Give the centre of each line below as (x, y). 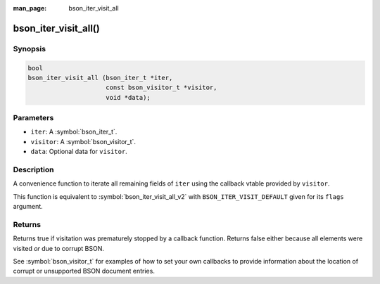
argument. (28, 207)
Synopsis (29, 49)
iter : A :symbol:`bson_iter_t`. (74, 132)
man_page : (30, 8)
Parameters (33, 118)
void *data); (128, 97)
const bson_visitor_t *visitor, (161, 88)
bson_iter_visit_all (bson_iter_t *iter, (100, 78)
